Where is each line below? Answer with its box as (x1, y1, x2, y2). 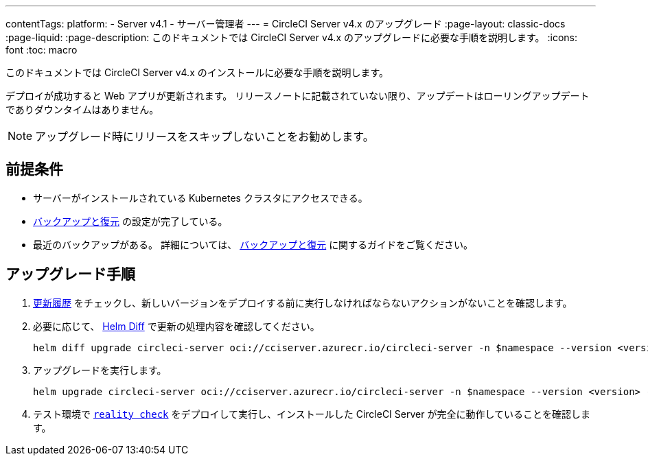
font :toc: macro (5, 44, 78, 56)
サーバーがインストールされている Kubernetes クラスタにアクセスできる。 (33, 191, 368, 204)
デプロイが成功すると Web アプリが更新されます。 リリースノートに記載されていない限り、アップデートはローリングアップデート (5, 90, 590, 102)
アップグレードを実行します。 (33, 364, 167, 376)
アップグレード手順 (5, 265, 135, 283)
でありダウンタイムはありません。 (5, 104, 159, 115)
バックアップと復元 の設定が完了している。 (33, 215, 228, 227)
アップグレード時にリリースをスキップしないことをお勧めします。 (35, 130, 374, 143)
